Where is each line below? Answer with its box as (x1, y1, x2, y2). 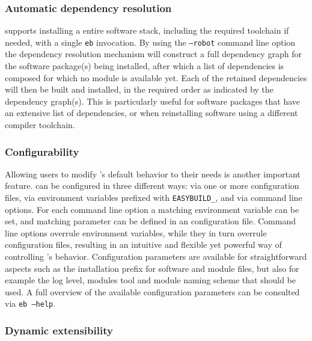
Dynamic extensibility (5, 323, 113, 338)
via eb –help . (5, 297, 56, 310)
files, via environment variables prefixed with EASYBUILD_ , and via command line (5, 191, 302, 204)
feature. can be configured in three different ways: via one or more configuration (5, 179, 299, 192)
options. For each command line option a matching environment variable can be (5, 203, 299, 215)
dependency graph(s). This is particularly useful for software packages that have (5, 94, 301, 107)
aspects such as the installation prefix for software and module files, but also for (5, 262, 299, 274)
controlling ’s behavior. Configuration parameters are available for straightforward (5, 250, 307, 263)
